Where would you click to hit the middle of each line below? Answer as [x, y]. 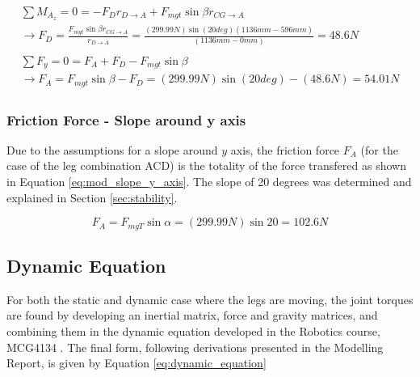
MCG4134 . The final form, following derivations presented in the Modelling [195, 347]
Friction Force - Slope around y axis [126, 119]
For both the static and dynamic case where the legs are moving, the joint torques [210, 299]
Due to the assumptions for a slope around [112, 149]
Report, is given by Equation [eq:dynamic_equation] [136, 363]
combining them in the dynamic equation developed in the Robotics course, [193, 331]
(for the [379, 149]
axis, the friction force [285, 149]
